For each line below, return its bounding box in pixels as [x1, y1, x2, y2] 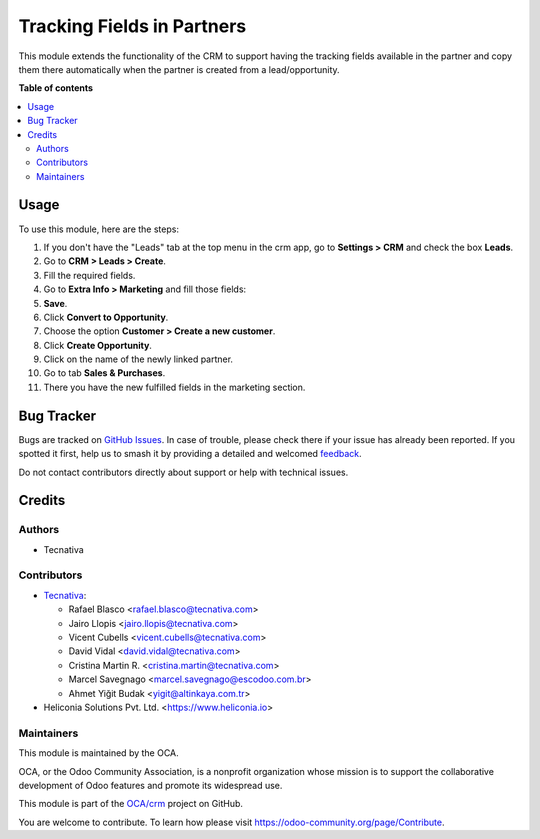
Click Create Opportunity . [43, 339, 152, 351]
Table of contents [18, 82, 94, 94]
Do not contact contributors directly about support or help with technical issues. [18, 466, 349, 478]
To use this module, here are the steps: [18, 223, 180, 235]
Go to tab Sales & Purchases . [43, 367, 166, 379]
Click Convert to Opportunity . [43, 311, 169, 323]
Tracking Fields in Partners [18, 15, 247, 37]
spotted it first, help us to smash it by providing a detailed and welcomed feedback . [18, 448, 362, 460]
